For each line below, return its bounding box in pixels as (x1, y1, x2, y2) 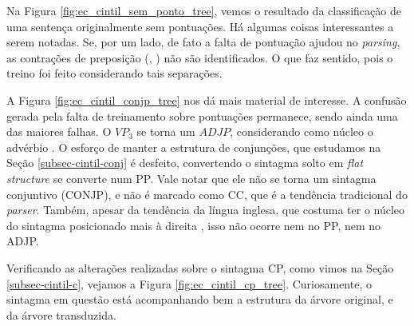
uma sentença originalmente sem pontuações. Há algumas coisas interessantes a (6, 18, 394, 34)
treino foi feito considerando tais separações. (6, 65, 223, 81)
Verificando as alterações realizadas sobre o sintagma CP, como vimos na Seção (6, 259, 394, 276)
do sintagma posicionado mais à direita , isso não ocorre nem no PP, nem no (6, 217, 381, 233)
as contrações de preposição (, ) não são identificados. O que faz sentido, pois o (6, 49, 393, 66)
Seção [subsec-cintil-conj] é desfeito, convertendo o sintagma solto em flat (6, 154, 364, 171)
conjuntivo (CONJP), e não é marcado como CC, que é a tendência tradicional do (6, 185, 408, 202)
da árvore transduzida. (6, 306, 116, 323)
